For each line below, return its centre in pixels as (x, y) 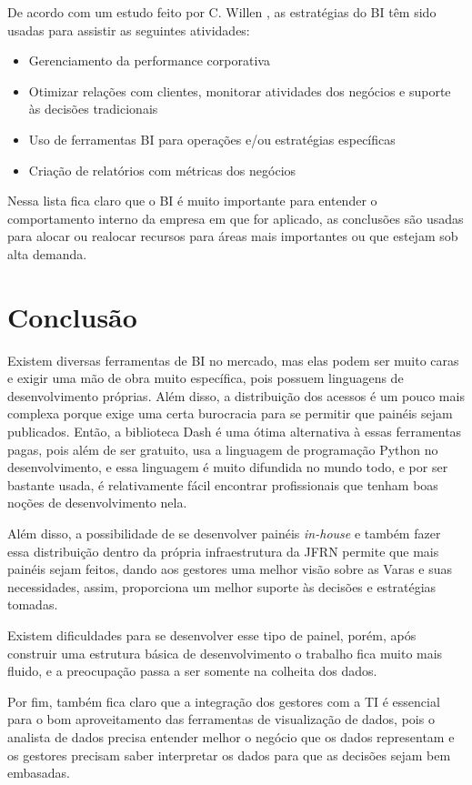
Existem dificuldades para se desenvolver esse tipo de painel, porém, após (212, 634)
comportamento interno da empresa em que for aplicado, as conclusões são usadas (236, 218)
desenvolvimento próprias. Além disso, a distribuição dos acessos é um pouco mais (236, 395)
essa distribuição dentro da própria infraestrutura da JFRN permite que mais (223, 551)
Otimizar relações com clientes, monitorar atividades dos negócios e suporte (240, 91)
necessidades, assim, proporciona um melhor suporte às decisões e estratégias (222, 586)
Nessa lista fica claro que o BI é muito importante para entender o (192, 201)
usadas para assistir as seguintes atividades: (129, 30)
